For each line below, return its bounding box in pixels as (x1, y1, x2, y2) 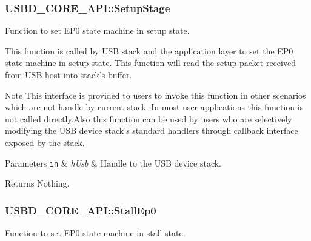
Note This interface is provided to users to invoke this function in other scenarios (5, 88, 306, 101)
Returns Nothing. (5, 177, 70, 190)
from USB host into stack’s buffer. (5, 68, 132, 81)
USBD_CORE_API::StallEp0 (5, 202, 156, 217)
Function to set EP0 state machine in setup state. (5, 24, 190, 37)
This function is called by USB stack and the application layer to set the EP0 (5, 44, 293, 57)
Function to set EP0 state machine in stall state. (5, 226, 186, 239)
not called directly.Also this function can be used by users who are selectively (5, 112, 292, 125)
